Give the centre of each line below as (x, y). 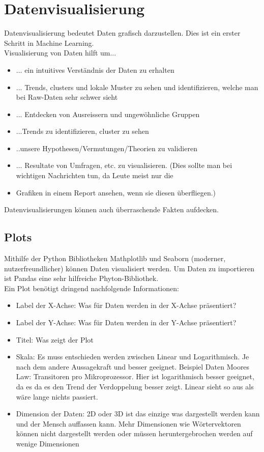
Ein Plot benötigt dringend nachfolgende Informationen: (92, 288)
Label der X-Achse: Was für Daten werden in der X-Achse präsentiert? (126, 305)
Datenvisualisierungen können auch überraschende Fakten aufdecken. (111, 209)
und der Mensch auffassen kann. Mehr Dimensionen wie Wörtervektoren (128, 423)
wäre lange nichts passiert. (57, 396)
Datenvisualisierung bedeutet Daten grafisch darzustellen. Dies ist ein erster (122, 33)
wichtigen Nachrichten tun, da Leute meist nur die (95, 175)
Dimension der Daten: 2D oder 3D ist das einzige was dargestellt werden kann (138, 414)
